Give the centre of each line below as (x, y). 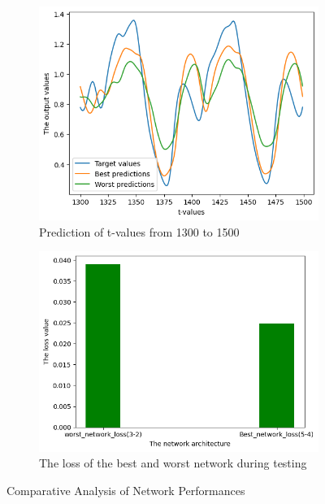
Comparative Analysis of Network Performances (126, 490)
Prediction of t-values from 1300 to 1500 (139, 231)
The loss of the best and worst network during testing (173, 463)
